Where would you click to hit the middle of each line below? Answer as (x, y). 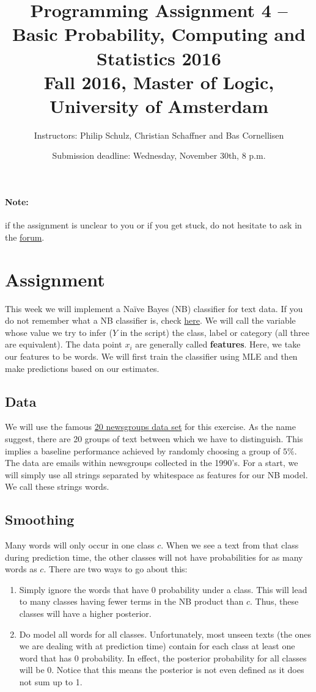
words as (21, 569)
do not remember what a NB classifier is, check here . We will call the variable (150, 320)
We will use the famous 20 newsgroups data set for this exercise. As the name (150, 427)
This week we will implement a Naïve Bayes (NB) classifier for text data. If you (154, 308)
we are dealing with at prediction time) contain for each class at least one (157, 646)
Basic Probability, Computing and (159, 34)
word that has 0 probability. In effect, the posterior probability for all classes (163, 657)
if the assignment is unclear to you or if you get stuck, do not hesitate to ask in (153, 225)
